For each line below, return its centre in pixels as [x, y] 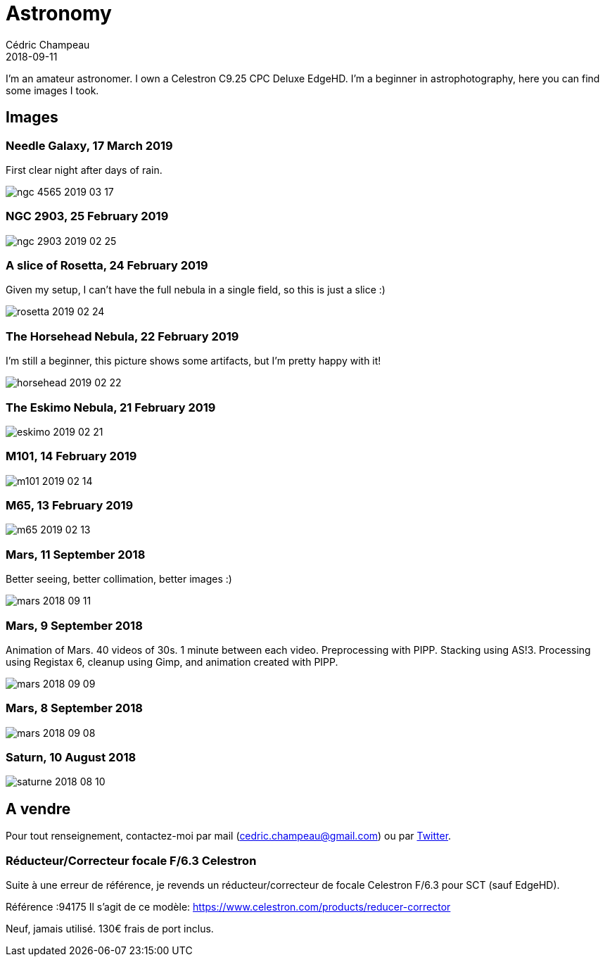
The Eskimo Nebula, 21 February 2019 [111, 407]
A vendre [38, 809]
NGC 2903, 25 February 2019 [87, 216]
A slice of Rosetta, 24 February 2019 [107, 266]
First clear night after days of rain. [84, 170]
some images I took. [52, 90]
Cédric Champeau [48, 44]
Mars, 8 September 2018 [74, 708]
